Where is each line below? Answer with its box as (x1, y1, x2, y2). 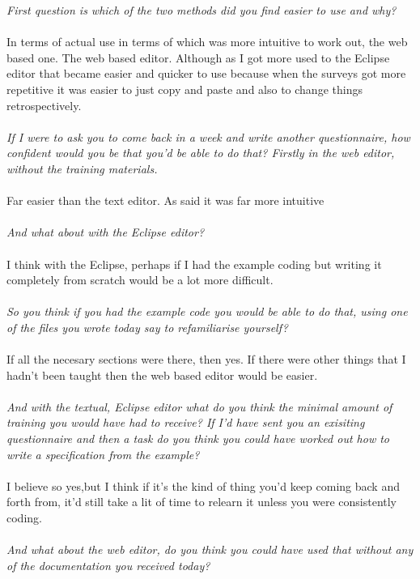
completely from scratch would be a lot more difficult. (6, 271, 274, 288)
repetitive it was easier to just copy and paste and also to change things (6, 80, 363, 97)
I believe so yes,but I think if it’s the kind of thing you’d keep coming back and (6, 477, 400, 494)
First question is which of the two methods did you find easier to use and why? (6, 2, 397, 18)
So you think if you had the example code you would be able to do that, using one (6, 303, 408, 320)
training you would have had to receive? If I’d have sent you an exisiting (6, 414, 365, 431)
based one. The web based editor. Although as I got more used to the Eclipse (6, 49, 390, 66)
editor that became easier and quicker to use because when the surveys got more (6, 65, 406, 82)
